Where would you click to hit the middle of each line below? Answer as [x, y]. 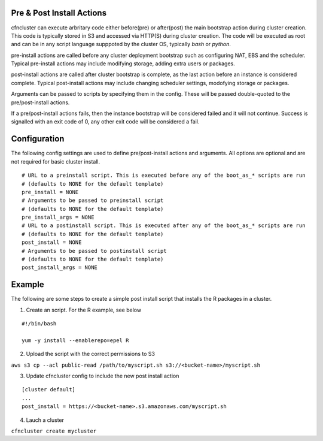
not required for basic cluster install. [56, 161]
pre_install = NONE [50, 192]
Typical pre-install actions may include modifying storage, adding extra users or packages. [123, 64]
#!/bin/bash [39, 324]
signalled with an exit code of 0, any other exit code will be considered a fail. [105, 122]
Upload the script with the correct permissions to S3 [91, 354]
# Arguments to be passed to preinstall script [93, 200]
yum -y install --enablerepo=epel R [75, 340]
